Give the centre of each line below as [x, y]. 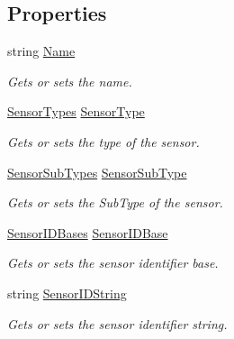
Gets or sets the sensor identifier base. [113, 263]
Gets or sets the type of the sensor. [103, 141]
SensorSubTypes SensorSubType [97, 172]
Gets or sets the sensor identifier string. [117, 323]
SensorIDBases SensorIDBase [88, 232]
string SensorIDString [67, 293]
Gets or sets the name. [70, 81]
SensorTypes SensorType [76, 111]
